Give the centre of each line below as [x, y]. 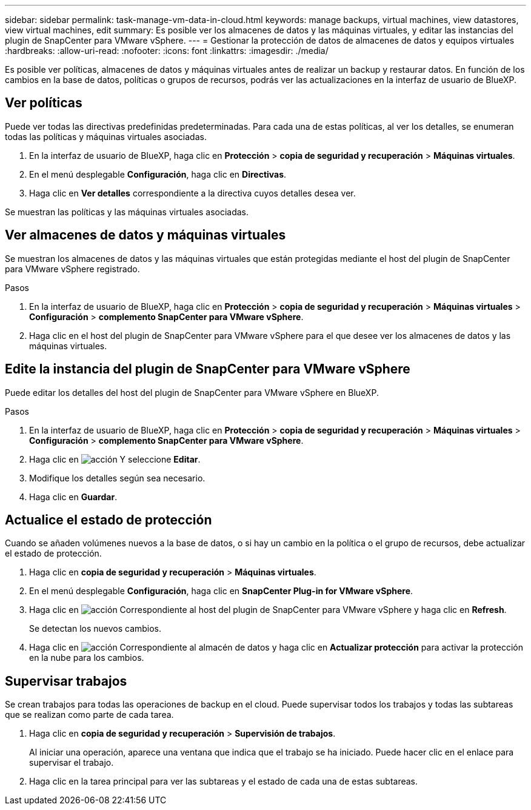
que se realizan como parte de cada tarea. [89, 715]
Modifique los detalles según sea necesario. [117, 478]
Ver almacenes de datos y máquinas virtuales [145, 235]
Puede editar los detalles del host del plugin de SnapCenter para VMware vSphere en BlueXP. [192, 392]
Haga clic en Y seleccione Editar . [115, 459]
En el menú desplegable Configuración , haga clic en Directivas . [158, 174]
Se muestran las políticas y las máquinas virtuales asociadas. [127, 212]
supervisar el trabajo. [72, 763]
